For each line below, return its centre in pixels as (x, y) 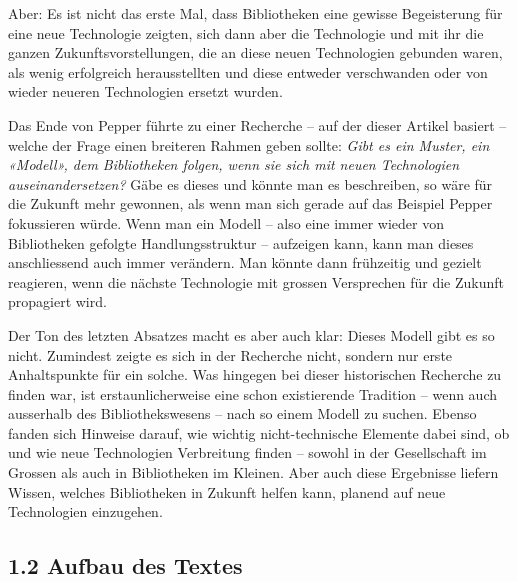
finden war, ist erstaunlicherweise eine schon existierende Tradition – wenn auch (253, 393)
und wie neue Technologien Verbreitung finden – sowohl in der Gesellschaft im (247, 452)
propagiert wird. (57, 301)
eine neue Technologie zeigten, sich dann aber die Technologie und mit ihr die (246, 32)
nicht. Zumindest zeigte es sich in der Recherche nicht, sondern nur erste (230, 354)
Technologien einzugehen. (85, 511)
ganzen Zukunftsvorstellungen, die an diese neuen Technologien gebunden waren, (255, 52)
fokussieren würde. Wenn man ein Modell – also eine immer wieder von (226, 222)
